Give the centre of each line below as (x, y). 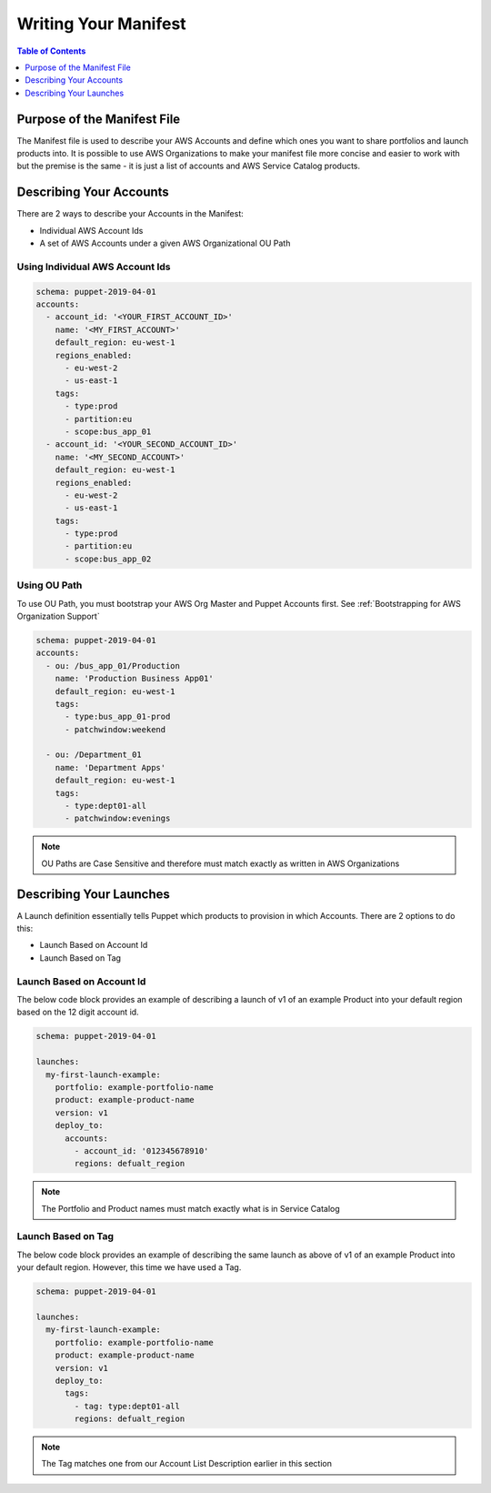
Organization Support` (58, 616)
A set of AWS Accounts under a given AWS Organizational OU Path (165, 243)
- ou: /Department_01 (94, 755)
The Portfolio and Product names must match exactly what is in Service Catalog (190, 1208)
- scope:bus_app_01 (108, 431)
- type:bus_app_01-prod (118, 717)
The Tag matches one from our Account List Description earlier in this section (186, 1464)
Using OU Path (50, 585)
